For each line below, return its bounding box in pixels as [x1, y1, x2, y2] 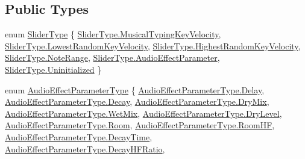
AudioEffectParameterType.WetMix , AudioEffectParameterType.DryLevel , [5, 107, 282, 119]
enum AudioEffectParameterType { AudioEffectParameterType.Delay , [5, 83, 265, 96]
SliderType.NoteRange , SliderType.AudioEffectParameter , [5, 51, 220, 64]
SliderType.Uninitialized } [5, 63, 102, 75]
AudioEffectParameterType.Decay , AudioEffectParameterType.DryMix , [5, 95, 269, 108]
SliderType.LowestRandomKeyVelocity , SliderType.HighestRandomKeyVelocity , [5, 39, 301, 52]
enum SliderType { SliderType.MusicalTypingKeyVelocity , [5, 28, 221, 40]
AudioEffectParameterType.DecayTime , [5, 130, 152, 143]
